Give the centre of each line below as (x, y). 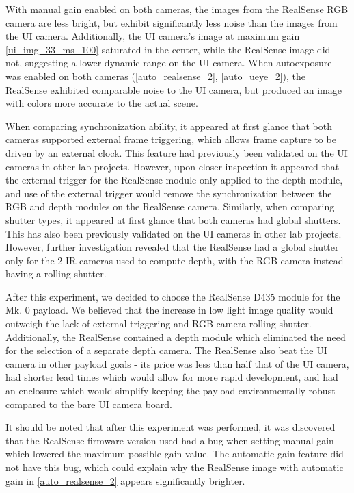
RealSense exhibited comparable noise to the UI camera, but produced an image (174, 89)
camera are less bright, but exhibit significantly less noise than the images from (172, 22)
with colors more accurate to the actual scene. (102, 103)
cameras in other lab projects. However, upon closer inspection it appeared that (173, 166)
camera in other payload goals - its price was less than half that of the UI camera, (177, 363)
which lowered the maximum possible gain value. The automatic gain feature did (175, 454)
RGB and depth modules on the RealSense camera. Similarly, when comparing (170, 206)
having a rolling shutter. (56, 274)
